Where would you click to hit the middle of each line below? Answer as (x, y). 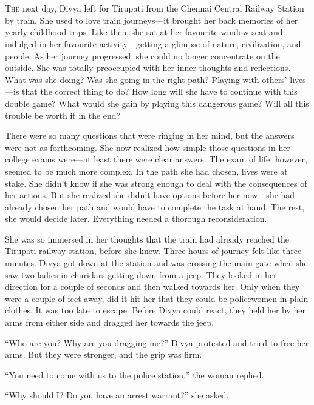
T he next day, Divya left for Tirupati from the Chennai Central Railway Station (155, 8)
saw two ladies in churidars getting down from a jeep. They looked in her (141, 274)
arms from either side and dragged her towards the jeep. (110, 322)
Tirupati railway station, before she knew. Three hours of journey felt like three (153, 251)
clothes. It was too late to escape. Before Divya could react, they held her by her (155, 310)
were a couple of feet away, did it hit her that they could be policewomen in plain (157, 298)
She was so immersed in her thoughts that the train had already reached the (147, 239)
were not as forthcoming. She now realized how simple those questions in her (148, 147)
